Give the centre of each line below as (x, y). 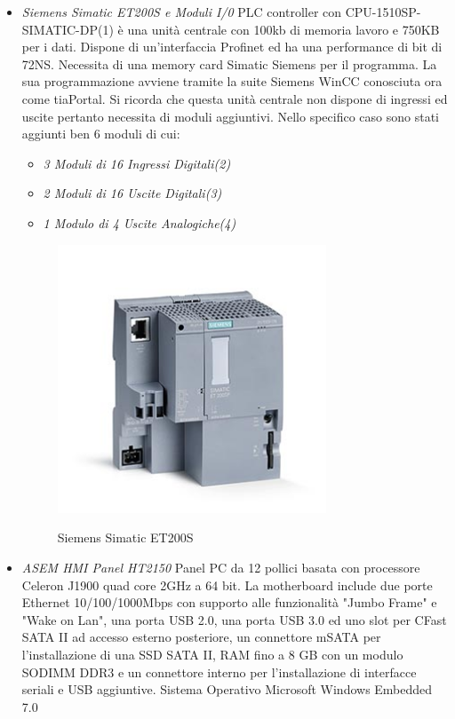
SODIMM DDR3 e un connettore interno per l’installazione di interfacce (219, 672)
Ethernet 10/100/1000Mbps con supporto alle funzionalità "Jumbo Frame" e (229, 602)
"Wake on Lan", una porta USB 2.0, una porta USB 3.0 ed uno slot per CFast (234, 619)
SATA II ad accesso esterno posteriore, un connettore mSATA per (201, 637)
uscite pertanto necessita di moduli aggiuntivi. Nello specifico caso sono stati (230, 116)
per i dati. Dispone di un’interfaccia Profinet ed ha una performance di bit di (232, 47)
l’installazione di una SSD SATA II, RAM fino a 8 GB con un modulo (212, 655)
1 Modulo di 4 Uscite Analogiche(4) (140, 222)
